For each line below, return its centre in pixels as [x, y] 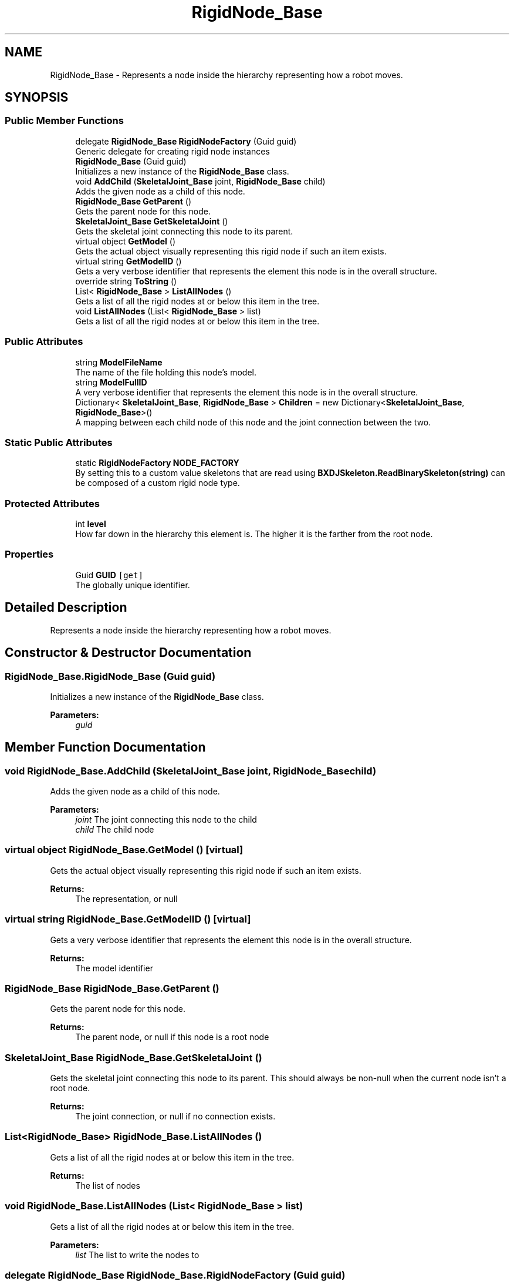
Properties [29, 554]
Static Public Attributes [59, 442]
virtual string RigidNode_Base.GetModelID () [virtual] [128, 919]
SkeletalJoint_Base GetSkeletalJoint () [152, 221]
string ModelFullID [111, 382]
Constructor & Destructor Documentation [128, 653]
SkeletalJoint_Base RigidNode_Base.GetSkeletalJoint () [133, 1057]
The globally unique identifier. [133, 585]
